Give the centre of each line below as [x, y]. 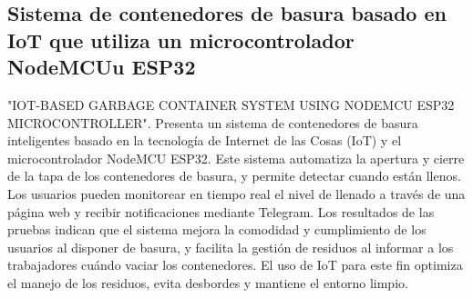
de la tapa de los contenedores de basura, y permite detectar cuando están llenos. [234, 176]
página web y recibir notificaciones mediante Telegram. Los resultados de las [221, 211]
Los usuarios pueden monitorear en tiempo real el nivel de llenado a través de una [236, 193]
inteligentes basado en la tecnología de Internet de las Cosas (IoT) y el [205, 140]
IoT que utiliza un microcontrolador [181, 40]
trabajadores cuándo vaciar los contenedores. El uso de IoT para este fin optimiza [235, 265]
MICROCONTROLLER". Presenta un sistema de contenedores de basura [213, 122]
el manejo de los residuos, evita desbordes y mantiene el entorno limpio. [208, 282]
